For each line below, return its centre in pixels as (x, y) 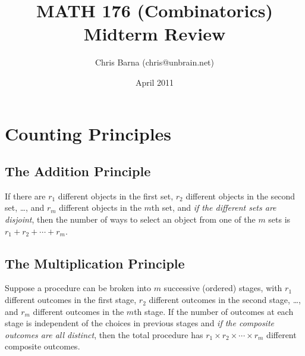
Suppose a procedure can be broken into (78, 288)
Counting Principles (88, 133)
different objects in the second (240, 196)
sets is (279, 219)
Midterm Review (155, 34)
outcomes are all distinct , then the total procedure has (104, 334)
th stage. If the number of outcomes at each (214, 311)
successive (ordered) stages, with (223, 288)
